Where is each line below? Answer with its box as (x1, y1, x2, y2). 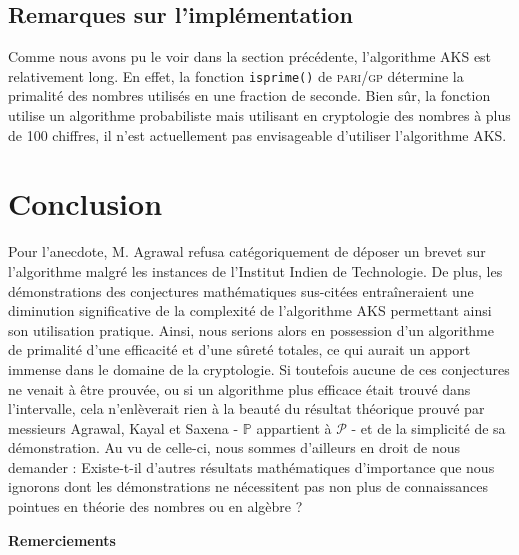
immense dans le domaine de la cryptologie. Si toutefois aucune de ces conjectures (8, 358, 510, 379)
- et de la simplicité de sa (351, 417, 506, 438)
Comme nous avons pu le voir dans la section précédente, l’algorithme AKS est (8, 46, 492, 67)
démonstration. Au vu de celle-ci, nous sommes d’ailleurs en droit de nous (8, 437, 461, 458)
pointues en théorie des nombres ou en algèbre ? (8, 496, 303, 517)
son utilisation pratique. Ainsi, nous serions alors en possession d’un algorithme (8, 319, 494, 340)
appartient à (256, 417, 332, 438)
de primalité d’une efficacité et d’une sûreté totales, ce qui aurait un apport (8, 339, 471, 360)
